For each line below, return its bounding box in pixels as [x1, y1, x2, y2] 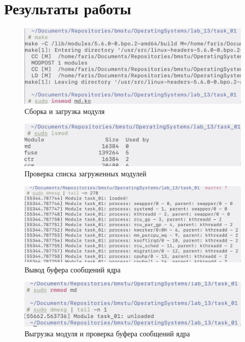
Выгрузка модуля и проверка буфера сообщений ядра [24, 328, 190, 339]
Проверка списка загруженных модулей [24, 168, 146, 179]
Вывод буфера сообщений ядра [24, 264, 121, 275]
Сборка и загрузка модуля [24, 106, 105, 116]
